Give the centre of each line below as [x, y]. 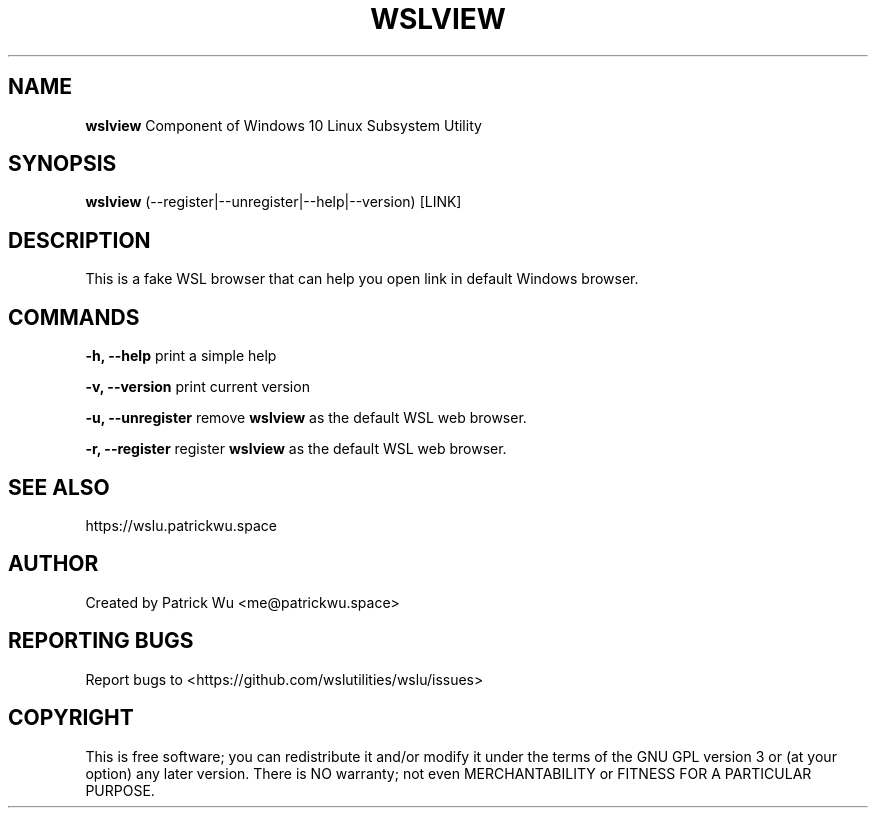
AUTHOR [53, 564]
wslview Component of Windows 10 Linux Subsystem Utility [283, 125]
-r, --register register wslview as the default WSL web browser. [296, 449]
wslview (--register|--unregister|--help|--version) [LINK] [273, 202]
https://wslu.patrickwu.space [181, 525]
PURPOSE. [120, 790]
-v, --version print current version [197, 387]
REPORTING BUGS [101, 641]
